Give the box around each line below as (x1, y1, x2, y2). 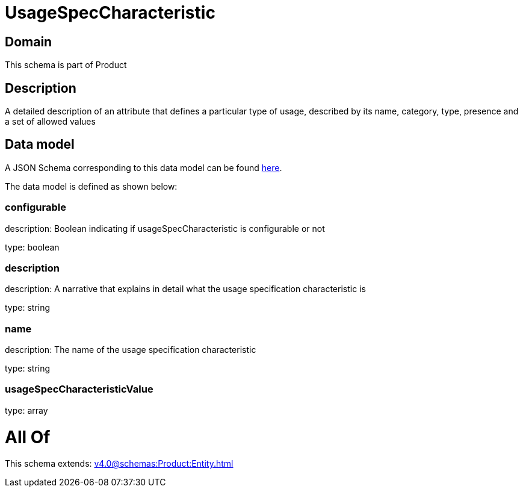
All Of (5, 426, 51, 447)
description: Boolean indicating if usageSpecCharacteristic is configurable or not (5, 223, 325, 234)
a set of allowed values (5, 116, 96, 127)
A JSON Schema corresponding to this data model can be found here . (5, 162, 282, 173)
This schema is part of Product (5, 60, 127, 70)
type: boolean (5, 241, 60, 252)
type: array (5, 405, 48, 416)
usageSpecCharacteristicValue (5, 383, 153, 396)
